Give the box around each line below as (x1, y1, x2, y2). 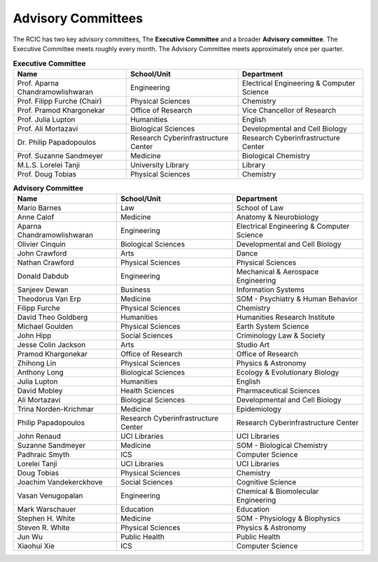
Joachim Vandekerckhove (17, 477, 103, 487)
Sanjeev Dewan (17, 285, 69, 295)
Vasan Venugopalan (17, 491, 83, 500)
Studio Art (236, 340, 269, 350)
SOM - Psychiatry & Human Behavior (236, 294, 358, 304)
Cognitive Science (236, 477, 297, 487)
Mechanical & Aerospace (236, 267, 319, 276)
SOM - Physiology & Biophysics (236, 514, 341, 524)
